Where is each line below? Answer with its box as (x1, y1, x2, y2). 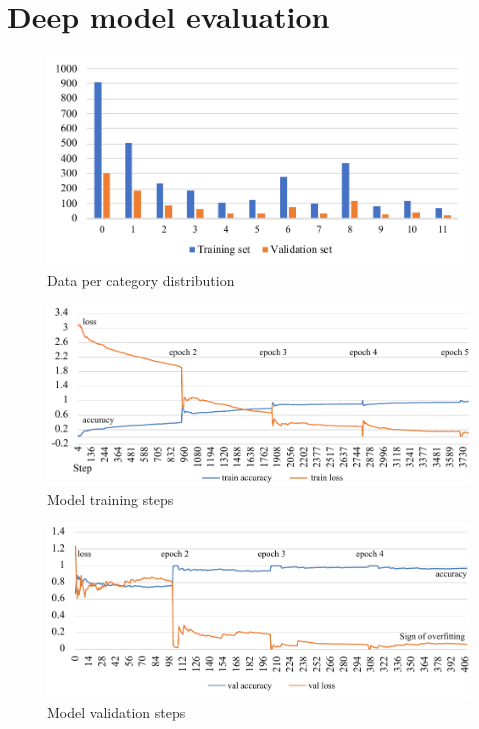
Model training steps (47, 488, 174, 509)
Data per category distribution (47, 269, 235, 290)
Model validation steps (47, 702, 186, 723)
